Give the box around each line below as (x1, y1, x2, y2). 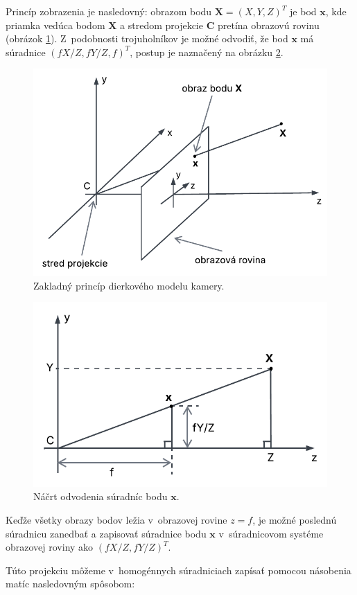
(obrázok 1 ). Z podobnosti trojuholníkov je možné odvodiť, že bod (6, 31, 288, 46)
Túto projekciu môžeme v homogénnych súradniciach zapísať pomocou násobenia (6, 562, 351, 577)
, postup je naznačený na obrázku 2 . (130, 44, 284, 59)
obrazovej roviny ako (6, 540, 94, 554)
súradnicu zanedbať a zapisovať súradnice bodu (6, 526, 207, 540)
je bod (290, 4, 317, 18)
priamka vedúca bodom (6, 17, 105, 32)
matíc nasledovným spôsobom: (6, 576, 135, 591)
